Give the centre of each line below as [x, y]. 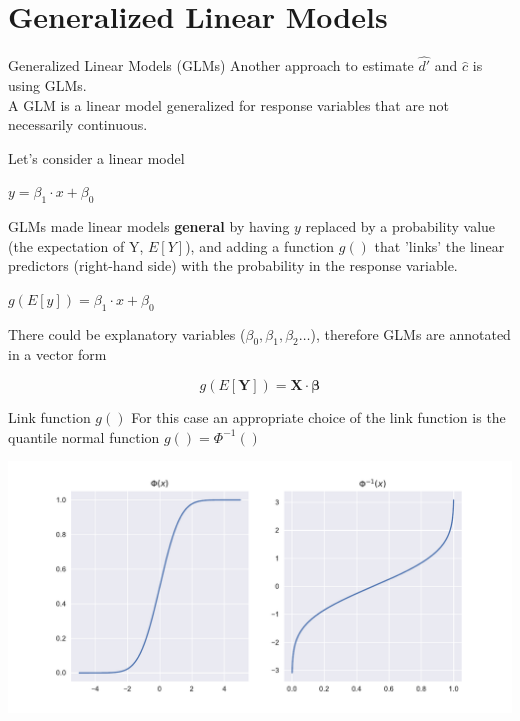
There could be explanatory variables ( [127, 333]
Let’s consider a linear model [96, 157]
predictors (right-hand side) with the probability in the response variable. [233, 265]
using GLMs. [47, 84]
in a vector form [57, 354]
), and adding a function [260, 245]
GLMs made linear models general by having [149, 226]
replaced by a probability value [400, 226]
